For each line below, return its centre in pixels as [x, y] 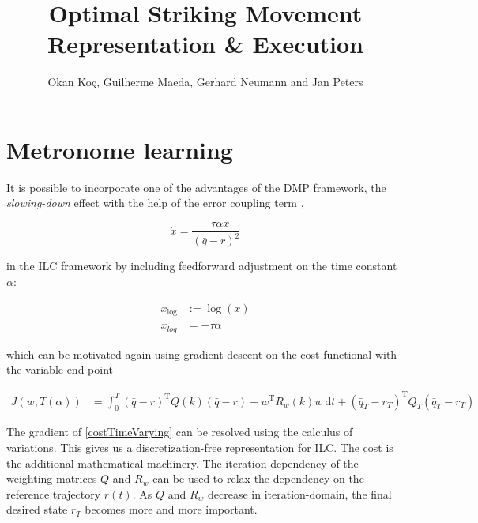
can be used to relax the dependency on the [258, 478]
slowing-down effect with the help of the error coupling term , [155, 203]
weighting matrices [52, 478]
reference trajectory [54, 493]
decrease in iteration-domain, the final [300, 493]
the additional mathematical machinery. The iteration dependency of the [183, 463]
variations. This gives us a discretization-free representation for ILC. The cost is [200, 447]
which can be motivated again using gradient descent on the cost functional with [202, 354]
